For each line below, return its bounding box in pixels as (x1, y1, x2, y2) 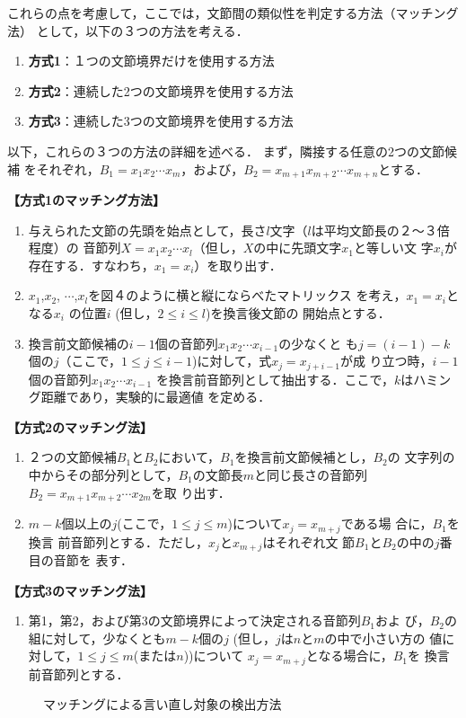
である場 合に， (340, 514, 433, 533)
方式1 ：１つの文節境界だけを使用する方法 (28, 51, 275, 70)
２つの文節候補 (28, 448, 117, 466)
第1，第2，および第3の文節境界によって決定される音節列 (28, 611, 361, 630)
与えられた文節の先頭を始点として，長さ (28, 220, 267, 239)
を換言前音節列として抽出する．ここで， (155, 369, 394, 388)
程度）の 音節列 (28, 238, 121, 257)
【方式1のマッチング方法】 (7, 191, 166, 209)
